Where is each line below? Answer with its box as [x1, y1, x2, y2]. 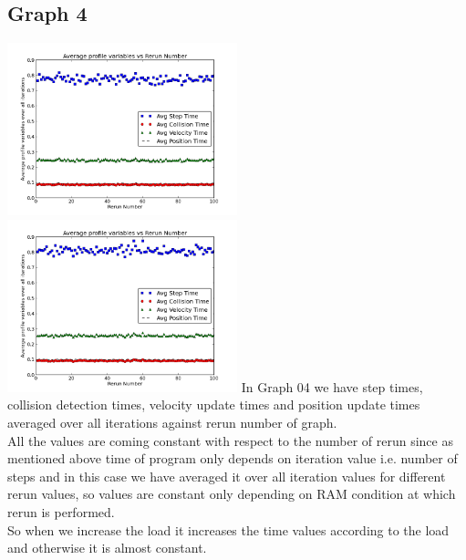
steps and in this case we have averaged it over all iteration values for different [7, 466, 446, 485]
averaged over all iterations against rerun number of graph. [7, 412, 337, 431]
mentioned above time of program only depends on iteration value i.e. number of [7, 449, 458, 468]
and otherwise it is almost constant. [7, 538, 207, 557]
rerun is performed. [7, 502, 115, 521]
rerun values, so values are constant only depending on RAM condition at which [7, 484, 456, 503]
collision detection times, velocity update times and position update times [7, 395, 420, 414]
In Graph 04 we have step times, [241, 377, 423, 396]
